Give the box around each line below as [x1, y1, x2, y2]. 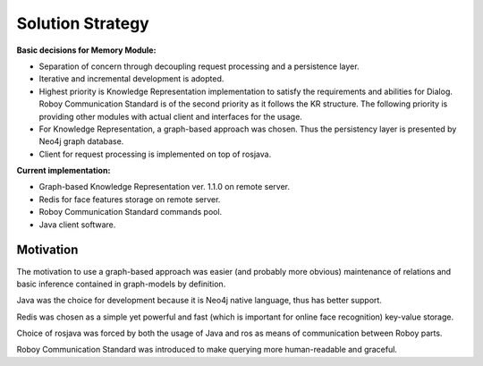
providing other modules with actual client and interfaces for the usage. [38, 111, 303, 122]
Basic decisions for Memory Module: [16, 45, 157, 55]
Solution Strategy [16, 13, 149, 33]
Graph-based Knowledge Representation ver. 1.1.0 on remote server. [38, 182, 291, 192]
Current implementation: [16, 166, 111, 176]
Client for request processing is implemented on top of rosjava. [38, 149, 272, 159]
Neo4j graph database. [38, 136, 124, 147]
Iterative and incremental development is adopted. [38, 73, 225, 84]
